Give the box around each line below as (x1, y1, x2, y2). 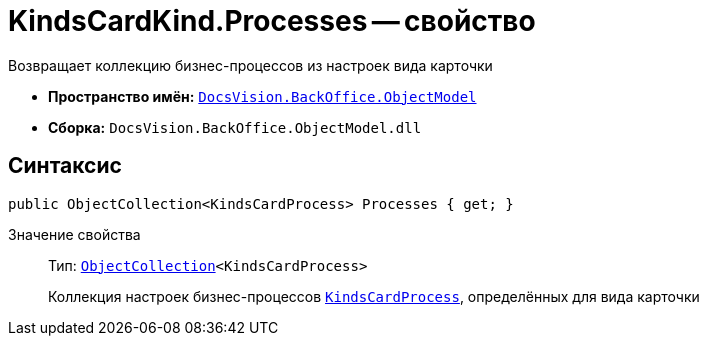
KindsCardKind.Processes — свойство (8, 4, 536, 38)
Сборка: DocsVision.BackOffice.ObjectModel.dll (48, 118, 422, 136)
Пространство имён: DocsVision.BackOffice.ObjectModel (48, 87, 477, 105)
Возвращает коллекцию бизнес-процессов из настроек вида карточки (8, 56, 493, 74)
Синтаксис (8, 153, 122, 179)
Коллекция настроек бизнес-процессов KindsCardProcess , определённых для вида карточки (48, 287, 700, 305)
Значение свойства (8, 225, 141, 243)
